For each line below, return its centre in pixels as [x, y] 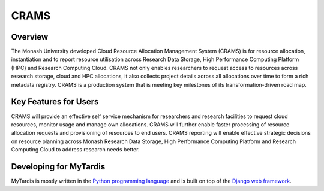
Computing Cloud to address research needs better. [75, 150]
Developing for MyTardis [58, 167]
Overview [30, 37]
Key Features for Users [55, 102]
